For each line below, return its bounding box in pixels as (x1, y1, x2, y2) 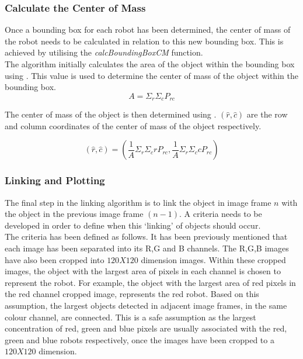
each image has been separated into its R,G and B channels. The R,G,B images (5, 242, 289, 254)
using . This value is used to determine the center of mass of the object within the (5, 69, 298, 81)
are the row (246, 108, 288, 120)
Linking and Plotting (5, 173, 105, 188)
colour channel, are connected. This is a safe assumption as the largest (5, 310, 256, 323)
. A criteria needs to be (179, 208, 262, 220)
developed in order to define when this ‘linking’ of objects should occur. (5, 219, 261, 231)
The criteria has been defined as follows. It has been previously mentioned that (5, 230, 288, 243)
